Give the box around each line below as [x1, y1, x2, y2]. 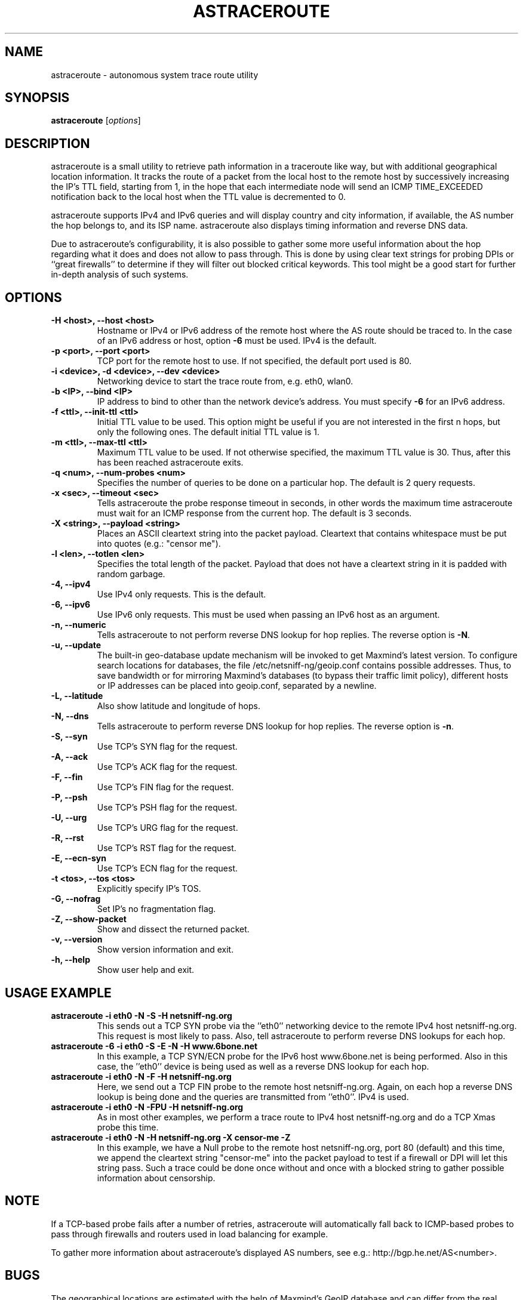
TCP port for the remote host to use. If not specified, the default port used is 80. [97, 356, 412, 366]
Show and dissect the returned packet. [97, 924, 250, 935]
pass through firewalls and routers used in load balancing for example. [51, 1228, 328, 1239]
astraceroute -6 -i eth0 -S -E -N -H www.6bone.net [51, 1040, 258, 1051]
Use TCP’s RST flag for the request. [97, 843, 236, 854]
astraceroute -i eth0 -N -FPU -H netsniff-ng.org [51, 1101, 244, 1112]
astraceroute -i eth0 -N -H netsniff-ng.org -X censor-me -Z [51, 1132, 291, 1142]
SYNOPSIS [5, 90, 70, 106]
